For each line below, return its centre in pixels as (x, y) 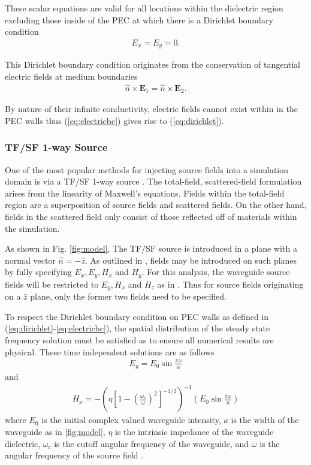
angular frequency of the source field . (74, 455)
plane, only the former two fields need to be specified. (128, 296)
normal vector (30, 260)
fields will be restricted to (52, 284)
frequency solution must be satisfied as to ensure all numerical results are (139, 340)
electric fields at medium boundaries (71, 76)
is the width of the (265, 420)
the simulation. (32, 228)
